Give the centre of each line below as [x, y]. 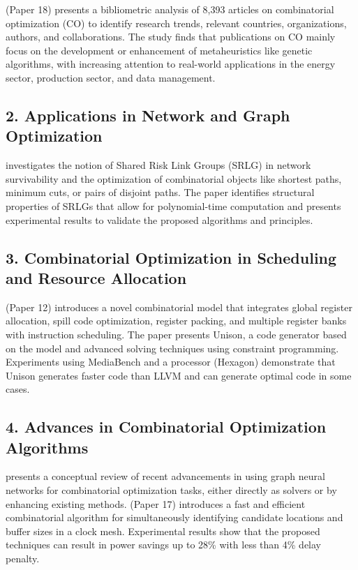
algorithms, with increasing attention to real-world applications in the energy [171, 64]
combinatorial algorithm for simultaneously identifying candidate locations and [174, 517]
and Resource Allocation [96, 277]
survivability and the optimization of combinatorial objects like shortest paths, [174, 178]
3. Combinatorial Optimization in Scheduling [171, 257]
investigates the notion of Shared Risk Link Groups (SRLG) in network [158, 165]
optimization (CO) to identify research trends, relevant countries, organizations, [176, 23]
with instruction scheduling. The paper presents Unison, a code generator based [176, 334]
